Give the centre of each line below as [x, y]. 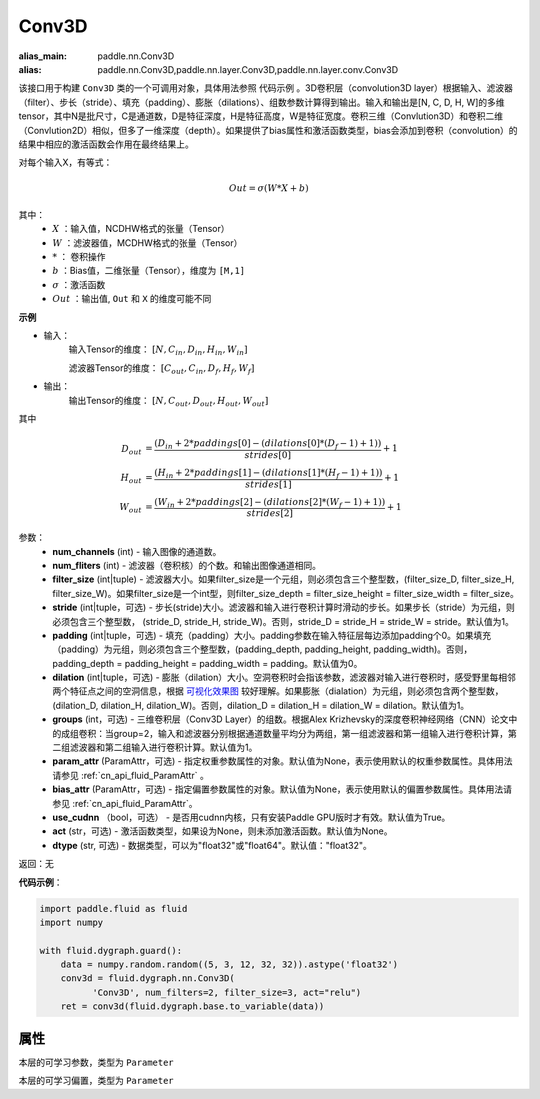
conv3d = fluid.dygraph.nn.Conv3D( [147, 978]
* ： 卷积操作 [79, 257]
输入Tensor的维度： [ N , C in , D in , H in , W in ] [158, 350]
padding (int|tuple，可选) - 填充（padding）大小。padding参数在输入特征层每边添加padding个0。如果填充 [272, 635]
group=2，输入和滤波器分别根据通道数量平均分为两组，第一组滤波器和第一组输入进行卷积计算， [311, 733]
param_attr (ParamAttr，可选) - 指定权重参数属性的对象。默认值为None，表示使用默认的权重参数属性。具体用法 [282, 761]
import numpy [71, 922]
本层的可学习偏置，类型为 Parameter [96, 1081]
